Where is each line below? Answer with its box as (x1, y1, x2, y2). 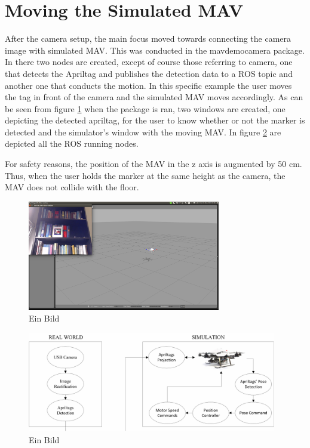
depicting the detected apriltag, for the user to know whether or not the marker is (5, 114, 305, 126)
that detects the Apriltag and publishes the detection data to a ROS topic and (5, 67, 293, 79)
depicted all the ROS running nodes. (5, 137, 139, 150)
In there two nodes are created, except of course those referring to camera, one (5, 55, 293, 68)
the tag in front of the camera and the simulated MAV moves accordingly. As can (5, 91, 303, 103)
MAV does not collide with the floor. (5, 181, 139, 193)
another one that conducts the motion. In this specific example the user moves (5, 79, 292, 91)
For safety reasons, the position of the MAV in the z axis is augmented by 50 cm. (5, 157, 302, 170)
